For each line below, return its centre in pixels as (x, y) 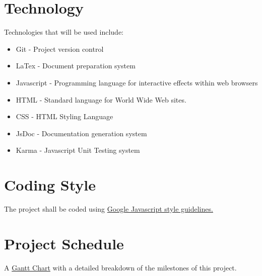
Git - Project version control (60, 49)
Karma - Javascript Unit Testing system (78, 150)
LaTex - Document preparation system (76, 66)
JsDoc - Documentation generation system (81, 133)
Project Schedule (64, 243)
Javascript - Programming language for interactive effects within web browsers (137, 82)
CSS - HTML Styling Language (64, 116)
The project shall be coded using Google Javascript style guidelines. (109, 209)
